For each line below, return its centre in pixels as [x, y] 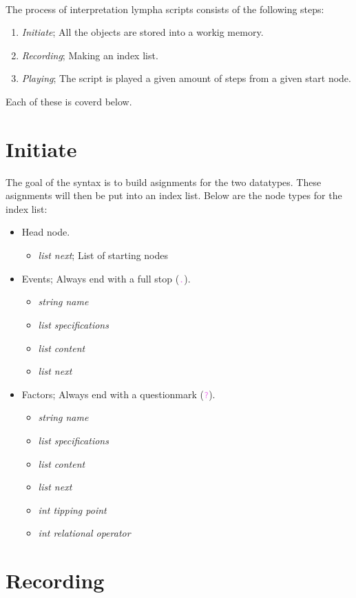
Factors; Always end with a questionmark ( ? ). [118, 394]
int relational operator [84, 533]
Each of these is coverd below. [69, 101]
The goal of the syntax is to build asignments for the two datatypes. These [164, 182]
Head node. [46, 232]
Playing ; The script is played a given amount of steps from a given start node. [186, 78]
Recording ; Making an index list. [90, 55]
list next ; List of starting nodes [103, 255]
